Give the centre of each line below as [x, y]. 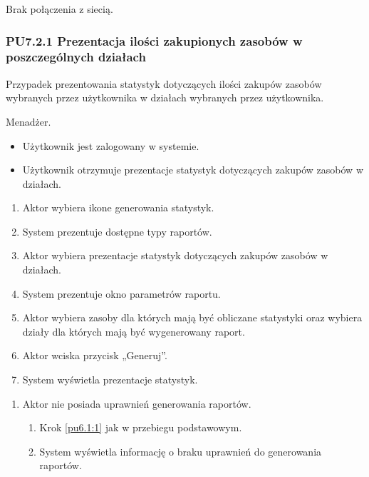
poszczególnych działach [76, 57]
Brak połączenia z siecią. [59, 9]
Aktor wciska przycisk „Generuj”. [95, 355]
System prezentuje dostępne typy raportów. [117, 231]
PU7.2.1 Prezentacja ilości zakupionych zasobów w [154, 40]
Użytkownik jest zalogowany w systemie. [111, 145]
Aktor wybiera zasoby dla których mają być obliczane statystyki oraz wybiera [192, 317]
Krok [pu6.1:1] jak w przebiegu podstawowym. [141, 427]
